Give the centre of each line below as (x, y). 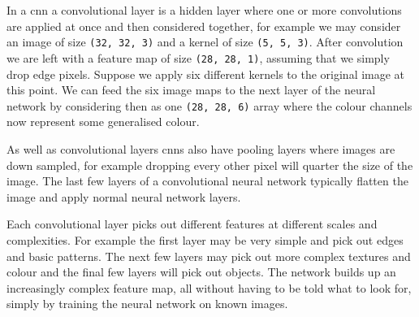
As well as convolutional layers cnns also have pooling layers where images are (201, 148)
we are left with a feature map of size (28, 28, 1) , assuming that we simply (198, 57)
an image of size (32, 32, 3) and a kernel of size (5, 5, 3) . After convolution (205, 42)
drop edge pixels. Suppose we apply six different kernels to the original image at (206, 74)
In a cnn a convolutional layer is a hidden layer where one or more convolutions (204, 10)
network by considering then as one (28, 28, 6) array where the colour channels (209, 105)
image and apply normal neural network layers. (124, 196)
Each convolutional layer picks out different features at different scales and (192, 224)
